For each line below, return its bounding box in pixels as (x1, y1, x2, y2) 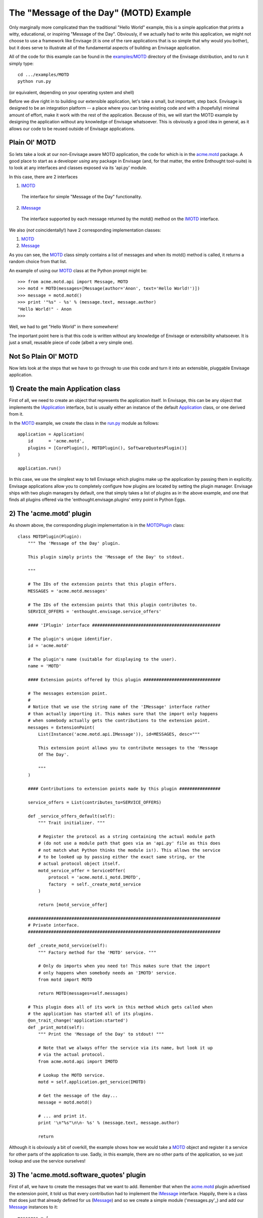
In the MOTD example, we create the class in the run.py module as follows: (9, 420, 159, 426)
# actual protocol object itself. (38, 861, 121, 867)
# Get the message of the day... (38, 1093, 118, 1098)
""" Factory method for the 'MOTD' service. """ (38, 950, 157, 955)
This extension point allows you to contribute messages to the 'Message (38, 745, 218, 750)
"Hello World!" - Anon (18, 306, 72, 312)
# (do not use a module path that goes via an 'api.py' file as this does (38, 840, 221, 846)
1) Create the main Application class (9, 385, 121, 393)
